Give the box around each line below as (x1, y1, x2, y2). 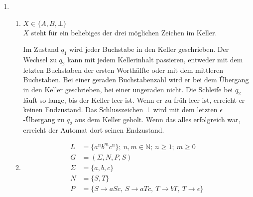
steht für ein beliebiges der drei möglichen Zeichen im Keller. (31, 27, 217, 37)
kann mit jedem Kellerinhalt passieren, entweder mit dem (67, 54, 243, 64)
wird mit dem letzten (153, 104, 218, 115)
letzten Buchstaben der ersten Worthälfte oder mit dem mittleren (23, 64, 224, 75)
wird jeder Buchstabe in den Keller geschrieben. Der (69, 44, 229, 54)
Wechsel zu (23, 54, 57, 64)
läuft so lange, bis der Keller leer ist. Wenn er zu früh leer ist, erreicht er (23, 94, 245, 105)
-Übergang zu (23, 114, 65, 124)
